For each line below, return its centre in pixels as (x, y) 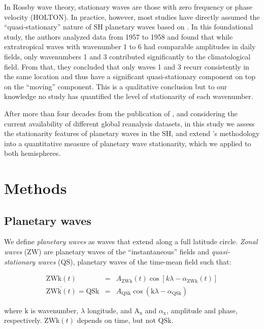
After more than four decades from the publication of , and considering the (121, 113)
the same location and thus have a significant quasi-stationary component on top (130, 76)
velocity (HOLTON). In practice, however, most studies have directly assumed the (132, 17)
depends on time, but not (116, 320)
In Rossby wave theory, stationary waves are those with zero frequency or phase (128, 7)
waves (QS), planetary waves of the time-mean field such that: (135, 261)
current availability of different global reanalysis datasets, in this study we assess (129, 123)
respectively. (23, 320)
